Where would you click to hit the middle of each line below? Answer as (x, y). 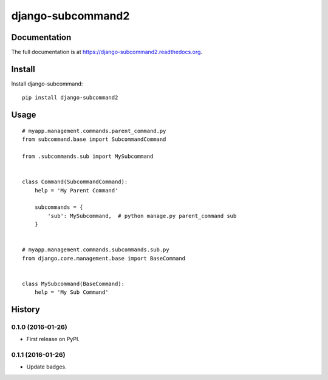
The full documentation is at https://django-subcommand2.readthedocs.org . (107, 52)
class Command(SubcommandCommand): (75, 182)
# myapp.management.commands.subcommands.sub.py (96, 250)
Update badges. (46, 367)
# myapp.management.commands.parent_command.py (94, 131)
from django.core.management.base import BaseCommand (104, 258)
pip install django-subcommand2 (70, 98)
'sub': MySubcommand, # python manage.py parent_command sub (142, 216)
